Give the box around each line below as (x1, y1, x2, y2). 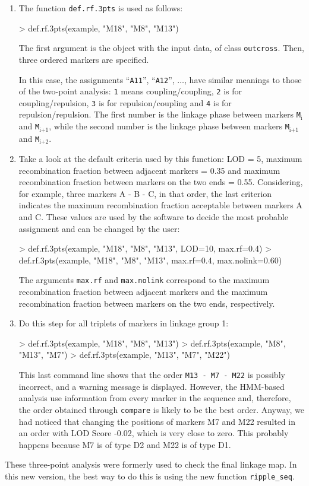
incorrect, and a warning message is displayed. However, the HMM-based (18, 380, 285, 392)
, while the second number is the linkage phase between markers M (49, 120, 289, 132)
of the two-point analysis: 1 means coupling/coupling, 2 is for (18, 85, 242, 97)
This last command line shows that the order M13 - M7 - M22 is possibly (18, 369, 285, 380)
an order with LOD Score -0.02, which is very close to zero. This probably (18, 427, 289, 439)
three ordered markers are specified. (18, 53, 149, 65)
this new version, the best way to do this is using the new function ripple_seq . (5, 469, 295, 482)
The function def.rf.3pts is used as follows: (18, 2, 183, 14)
